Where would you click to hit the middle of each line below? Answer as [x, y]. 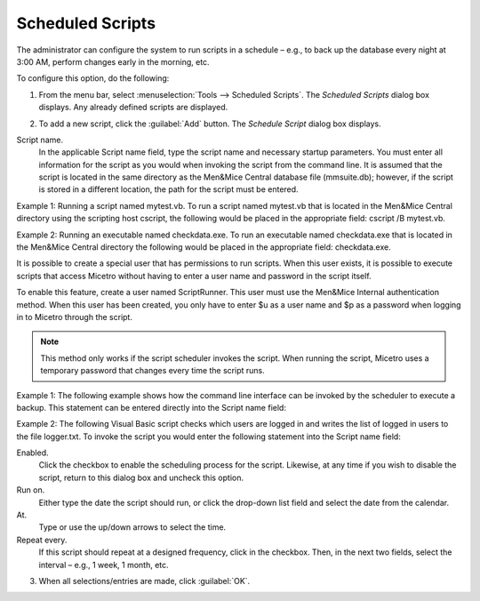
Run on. [31, 490]
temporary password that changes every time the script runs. [153, 371]
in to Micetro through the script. [75, 317]
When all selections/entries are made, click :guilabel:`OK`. [144, 581]
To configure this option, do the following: [93, 78]
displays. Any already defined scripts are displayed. [133, 108]
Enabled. [32, 453]
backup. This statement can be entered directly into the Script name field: [151, 407]
